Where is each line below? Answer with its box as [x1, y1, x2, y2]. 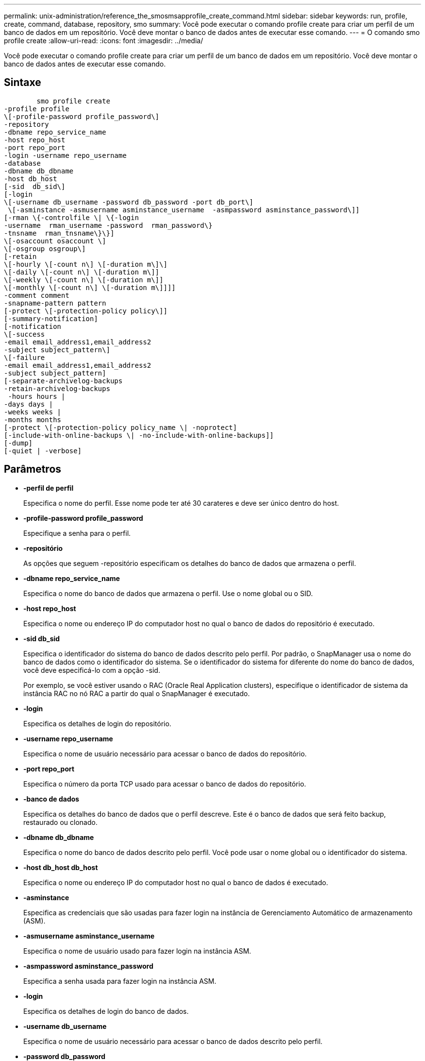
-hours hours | [8, 392, 65, 400]
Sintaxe [4, 76, 41, 89]
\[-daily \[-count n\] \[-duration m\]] [4, 268, 160, 276]
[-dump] [4, 439, 33, 447]
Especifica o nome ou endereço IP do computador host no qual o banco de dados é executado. [23, 878, 328, 887]
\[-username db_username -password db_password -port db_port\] [4, 198, 254, 206]
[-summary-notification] [4, 314, 98, 323]
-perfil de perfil [23, 483, 74, 492]
